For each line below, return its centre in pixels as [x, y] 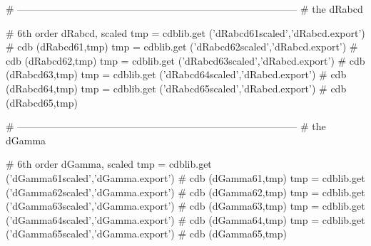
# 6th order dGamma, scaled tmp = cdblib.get [109, 164]
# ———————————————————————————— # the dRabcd [184, 9]
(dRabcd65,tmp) [42, 102]
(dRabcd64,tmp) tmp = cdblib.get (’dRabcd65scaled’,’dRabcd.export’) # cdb [176, 88]
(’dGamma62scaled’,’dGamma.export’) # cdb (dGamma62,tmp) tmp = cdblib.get [185, 192]
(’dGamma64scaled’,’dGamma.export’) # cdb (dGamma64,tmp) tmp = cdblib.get [185, 219]
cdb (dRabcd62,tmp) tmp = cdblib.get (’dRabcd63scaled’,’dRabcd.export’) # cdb [185, 60]
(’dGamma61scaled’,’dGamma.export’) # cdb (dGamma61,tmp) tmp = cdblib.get [185, 177]
